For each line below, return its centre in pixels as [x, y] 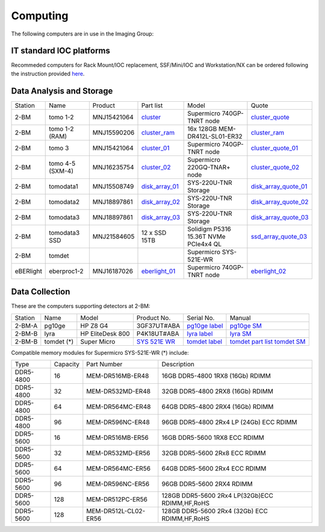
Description [178, 365]
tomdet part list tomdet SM [268, 342]
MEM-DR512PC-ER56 [117, 499]
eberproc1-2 [66, 271]
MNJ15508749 [113, 186]
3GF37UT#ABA [158, 325]
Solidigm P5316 [209, 229]
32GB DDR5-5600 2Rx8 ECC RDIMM [214, 453]
